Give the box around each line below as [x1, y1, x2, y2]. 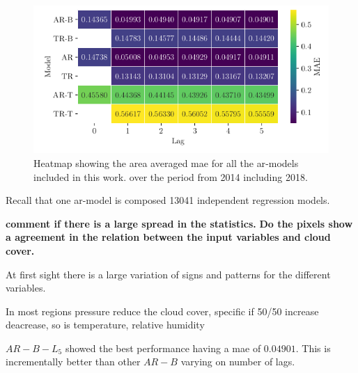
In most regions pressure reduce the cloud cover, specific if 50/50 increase [6, 303, 319, 318]
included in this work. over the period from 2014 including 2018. [33, 169, 308, 184]
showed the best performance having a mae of [65, 340, 261, 355]
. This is [295, 340, 331, 355]
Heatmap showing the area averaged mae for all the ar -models [33, 155, 299, 170]
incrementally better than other [6, 354, 141, 369]
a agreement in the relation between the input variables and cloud [6, 230, 331, 244]
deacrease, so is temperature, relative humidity [6, 317, 205, 332]
